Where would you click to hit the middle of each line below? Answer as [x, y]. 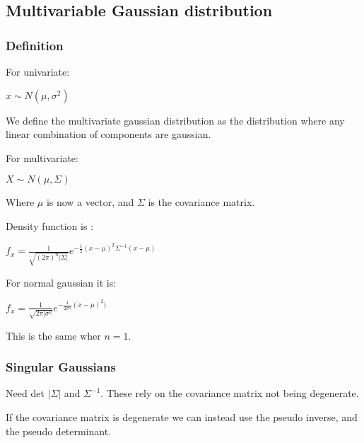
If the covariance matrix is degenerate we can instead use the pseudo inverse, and [182, 416]
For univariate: [38, 71]
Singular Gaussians [61, 367]
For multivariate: [42, 157]
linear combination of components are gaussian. [108, 134]
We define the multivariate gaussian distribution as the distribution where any [175, 120]
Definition [35, 45]
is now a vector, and [90, 202]
